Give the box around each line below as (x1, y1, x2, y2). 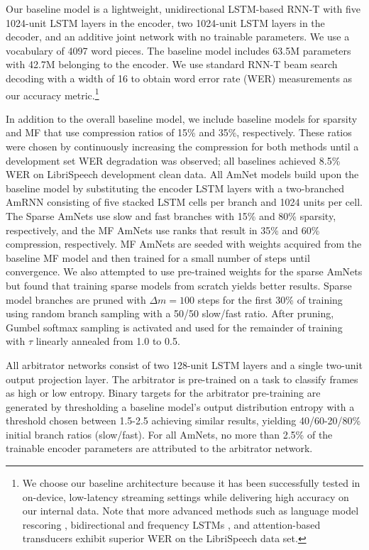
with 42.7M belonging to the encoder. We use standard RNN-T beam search (6, 57, 338, 72)
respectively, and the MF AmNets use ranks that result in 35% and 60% (6, 222, 320, 237)
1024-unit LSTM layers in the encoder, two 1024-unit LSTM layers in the (6, 15, 325, 30)
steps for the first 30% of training (197, 292, 343, 307)
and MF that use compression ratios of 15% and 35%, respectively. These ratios (6, 125, 352, 140)
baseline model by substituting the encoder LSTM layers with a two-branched (6, 180, 345, 195)
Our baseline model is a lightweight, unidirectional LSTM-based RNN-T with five (6, 1, 361, 16)
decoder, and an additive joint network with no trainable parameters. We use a (6, 29, 350, 44)
